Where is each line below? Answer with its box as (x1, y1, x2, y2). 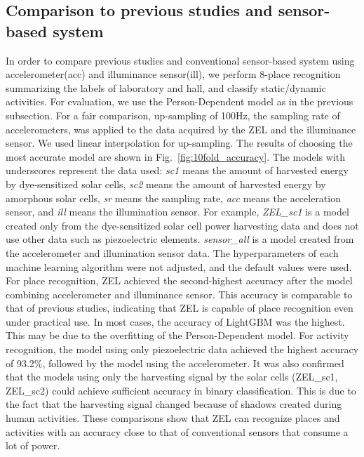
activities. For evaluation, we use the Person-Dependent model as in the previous (6, 94, 353, 109)
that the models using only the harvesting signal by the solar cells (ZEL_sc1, (6, 369, 338, 384)
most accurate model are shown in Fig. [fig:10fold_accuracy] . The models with (6, 149, 345, 164)
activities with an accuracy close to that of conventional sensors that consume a (6, 424, 349, 439)
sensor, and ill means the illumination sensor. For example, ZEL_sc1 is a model (6, 204, 349, 219)
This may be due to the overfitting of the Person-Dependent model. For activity (6, 328, 349, 343)
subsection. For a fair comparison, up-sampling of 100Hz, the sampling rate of (6, 107, 340, 122)
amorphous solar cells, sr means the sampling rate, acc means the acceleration (6, 190, 341, 205)
